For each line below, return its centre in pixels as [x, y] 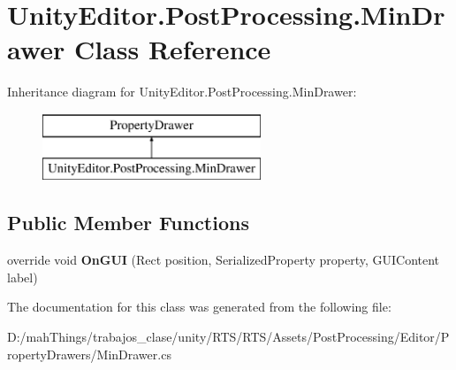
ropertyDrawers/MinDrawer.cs [89, 354]
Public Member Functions [128, 223]
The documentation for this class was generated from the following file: [199, 307]
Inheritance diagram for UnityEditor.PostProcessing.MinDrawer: [182, 92]
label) [23, 277]
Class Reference [172, 49]
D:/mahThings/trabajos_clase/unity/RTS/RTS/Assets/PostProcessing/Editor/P [228, 337]
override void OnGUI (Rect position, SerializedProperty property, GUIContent [224, 260]
